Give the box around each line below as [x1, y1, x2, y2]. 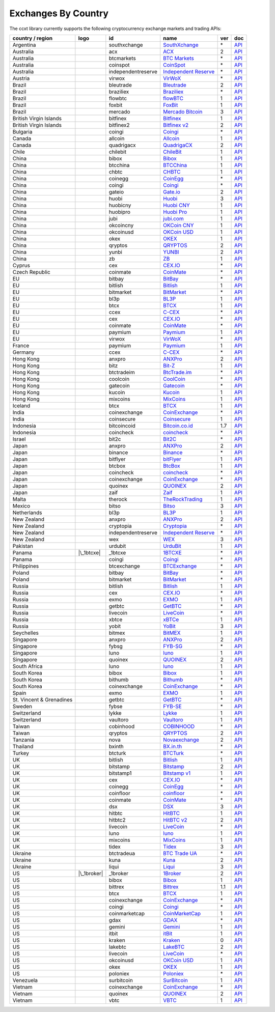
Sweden [12, 702, 33, 710]
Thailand [12, 743, 34, 750]
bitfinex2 [108, 121, 130, 128]
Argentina [12, 41, 36, 48]
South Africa [12, 662, 43, 669]
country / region [12, 35, 53, 42]
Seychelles [12, 629, 39, 636]
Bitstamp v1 [163, 769, 191, 776]
